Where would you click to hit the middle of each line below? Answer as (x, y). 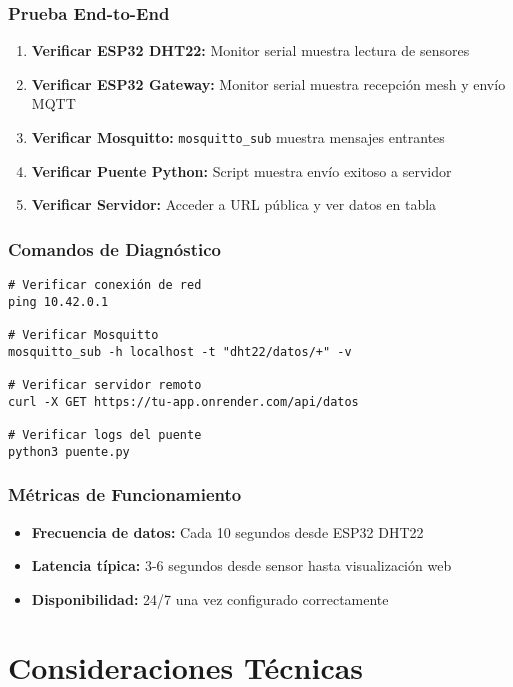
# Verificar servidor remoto (105, 385)
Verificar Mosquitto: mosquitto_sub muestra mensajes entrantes (238, 137)
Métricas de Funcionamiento (125, 494)
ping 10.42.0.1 (58, 301)
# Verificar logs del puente (105, 434)
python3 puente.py (69, 451)
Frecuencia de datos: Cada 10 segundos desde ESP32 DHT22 (227, 531)
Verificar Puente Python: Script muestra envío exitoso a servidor (241, 170)
